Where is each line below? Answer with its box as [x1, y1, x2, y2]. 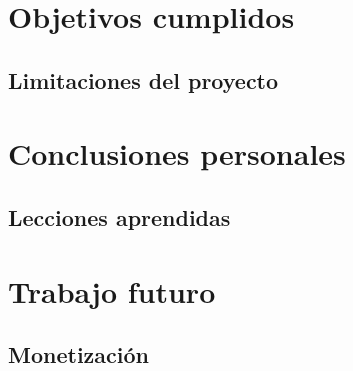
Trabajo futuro [8, 270, 216, 311]
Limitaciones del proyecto [8, 64, 279, 95]
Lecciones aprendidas [8, 201, 231, 232]
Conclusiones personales [8, 133, 346, 174]
